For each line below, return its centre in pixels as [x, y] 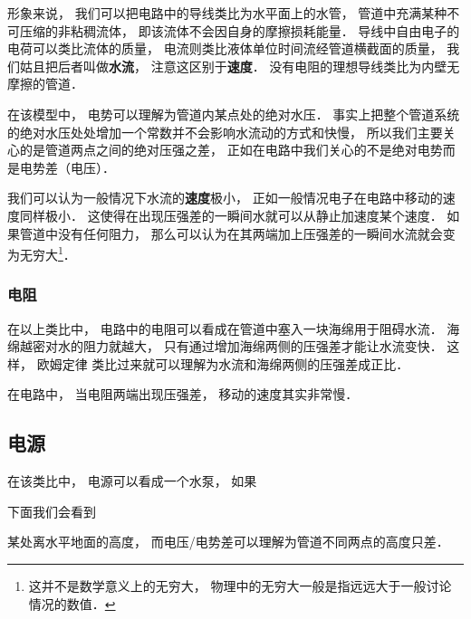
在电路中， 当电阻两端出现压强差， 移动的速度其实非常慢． [183, 394]
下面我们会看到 [52, 511]
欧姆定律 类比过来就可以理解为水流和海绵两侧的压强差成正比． [223, 363]
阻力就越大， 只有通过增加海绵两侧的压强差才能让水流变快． [263, 346]
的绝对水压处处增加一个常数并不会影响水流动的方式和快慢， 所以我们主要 [225, 132]
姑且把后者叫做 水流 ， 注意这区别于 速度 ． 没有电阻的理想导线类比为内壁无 [240, 66]
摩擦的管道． [45, 84]
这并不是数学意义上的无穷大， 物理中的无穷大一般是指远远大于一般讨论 [240, 585]
